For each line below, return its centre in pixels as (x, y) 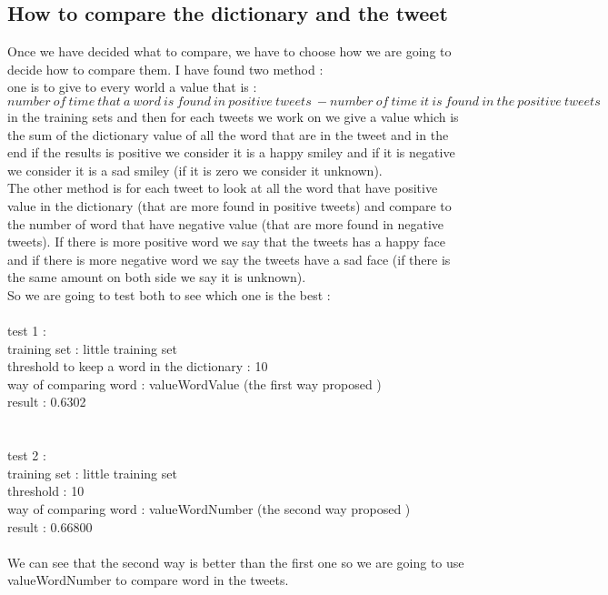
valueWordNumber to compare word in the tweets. (148, 580)
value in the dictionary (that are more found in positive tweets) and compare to (229, 205)
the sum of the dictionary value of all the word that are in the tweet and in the (228, 134)
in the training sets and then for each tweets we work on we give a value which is (233, 116)
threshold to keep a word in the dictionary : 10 (138, 366)
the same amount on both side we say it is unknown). (157, 277)
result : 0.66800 (50, 526)
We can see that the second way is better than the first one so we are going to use (236, 562)
